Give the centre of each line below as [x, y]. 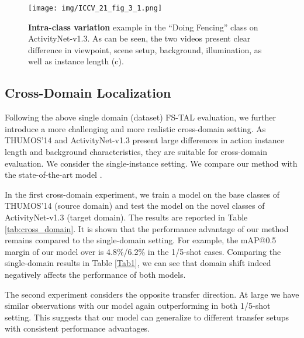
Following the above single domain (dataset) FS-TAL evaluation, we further [141, 117]
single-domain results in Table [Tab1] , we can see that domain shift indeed [138, 263]
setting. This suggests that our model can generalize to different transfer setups [147, 317]
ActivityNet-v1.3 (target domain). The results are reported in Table [126, 217]
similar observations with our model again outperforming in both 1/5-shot [138, 306]
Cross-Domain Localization [88, 93]
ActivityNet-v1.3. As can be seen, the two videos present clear [139, 38]
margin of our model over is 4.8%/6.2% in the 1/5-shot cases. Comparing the [143, 251]
